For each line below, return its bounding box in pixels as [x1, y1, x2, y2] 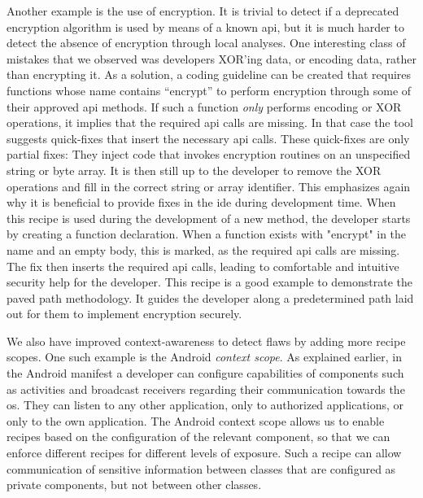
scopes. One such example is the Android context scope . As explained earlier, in [7, 348, 402, 365]
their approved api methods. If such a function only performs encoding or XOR [7, 98, 402, 115]
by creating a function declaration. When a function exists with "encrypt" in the [7, 225, 407, 242]
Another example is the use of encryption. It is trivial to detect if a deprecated [7, 2, 399, 19]
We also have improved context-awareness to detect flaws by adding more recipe [7, 332, 406, 349]
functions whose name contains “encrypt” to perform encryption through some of [7, 81, 412, 98]
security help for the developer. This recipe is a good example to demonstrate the [7, 273, 413, 290]
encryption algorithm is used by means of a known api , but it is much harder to [7, 18, 404, 35]
